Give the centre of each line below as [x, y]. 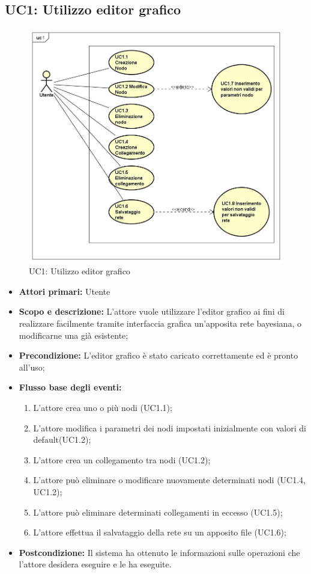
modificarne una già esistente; [74, 335]
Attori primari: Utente [65, 291]
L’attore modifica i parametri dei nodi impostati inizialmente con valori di [170, 427]
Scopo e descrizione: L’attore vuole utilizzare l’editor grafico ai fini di [152, 311]
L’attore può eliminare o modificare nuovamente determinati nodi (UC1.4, [170, 480]
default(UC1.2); [62, 440]
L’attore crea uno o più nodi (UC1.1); [103, 407]
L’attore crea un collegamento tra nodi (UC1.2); [122, 459]
